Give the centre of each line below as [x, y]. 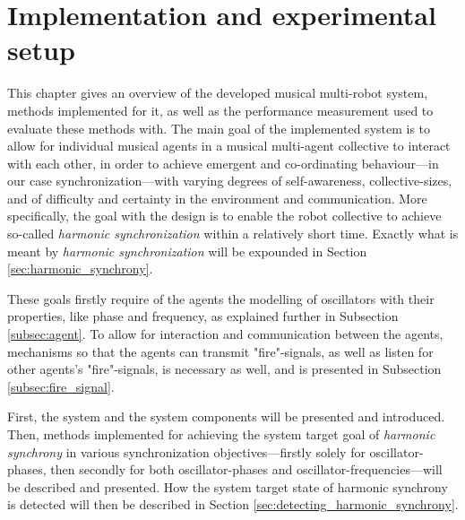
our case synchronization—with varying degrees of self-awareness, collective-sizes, [230, 181]
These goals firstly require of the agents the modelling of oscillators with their [221, 298]
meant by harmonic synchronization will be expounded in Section [187, 251]
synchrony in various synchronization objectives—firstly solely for [186, 451]
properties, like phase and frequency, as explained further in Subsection [203, 316]
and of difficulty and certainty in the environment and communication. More [217, 198]
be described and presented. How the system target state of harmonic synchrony [228, 486]
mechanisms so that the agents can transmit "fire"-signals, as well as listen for [220, 351]
